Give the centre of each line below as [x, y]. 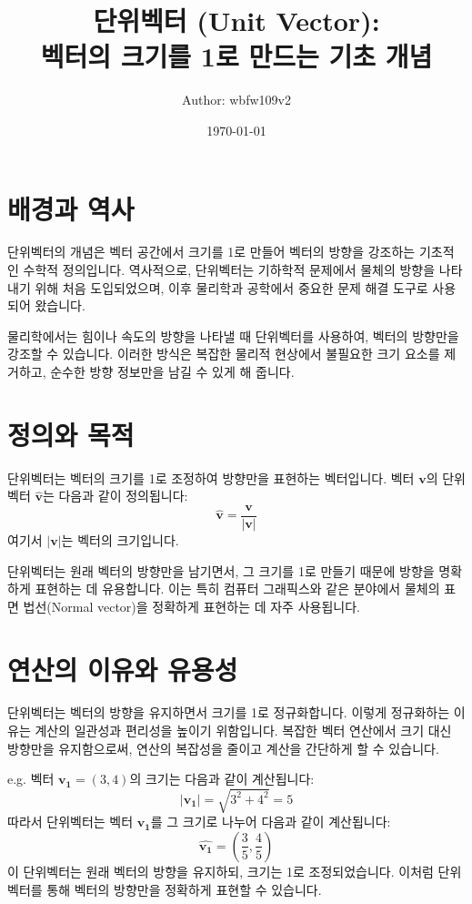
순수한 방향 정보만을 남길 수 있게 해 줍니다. [172, 371]
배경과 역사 [71, 208]
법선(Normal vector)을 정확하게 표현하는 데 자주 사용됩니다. [191, 606]
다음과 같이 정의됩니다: [123, 496]
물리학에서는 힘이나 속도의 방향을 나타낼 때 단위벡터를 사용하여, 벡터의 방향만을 [233, 335]
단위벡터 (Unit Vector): [236, 20]
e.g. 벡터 [31, 779]
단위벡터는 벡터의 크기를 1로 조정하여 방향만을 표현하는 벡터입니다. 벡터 [211, 477]
